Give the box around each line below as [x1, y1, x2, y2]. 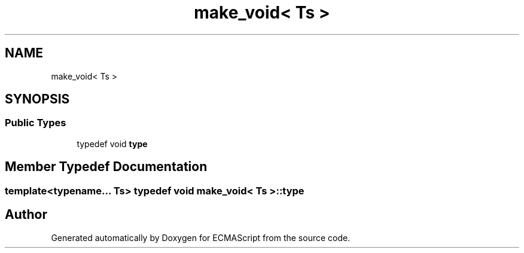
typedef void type [77, 138, 148, 149]
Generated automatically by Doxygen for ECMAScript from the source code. [51, 232, 351, 243]
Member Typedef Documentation [5, 159, 208, 175]
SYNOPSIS [5, 92, 70, 107]
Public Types [5, 117, 66, 129]
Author [5, 207, 47, 222]
